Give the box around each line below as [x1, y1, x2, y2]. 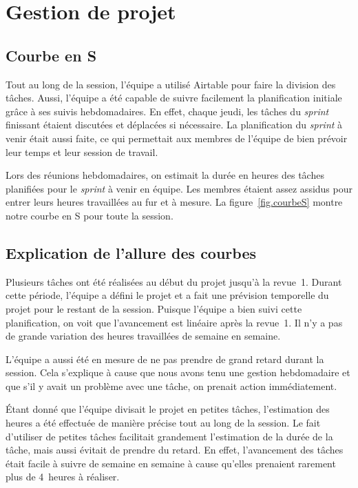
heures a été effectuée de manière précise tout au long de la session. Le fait [6, 416, 321, 430]
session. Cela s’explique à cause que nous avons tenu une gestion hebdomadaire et [6, 365, 350, 380]
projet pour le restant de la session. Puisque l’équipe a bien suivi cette [6, 301, 302, 315]
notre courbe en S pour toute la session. [6, 208, 173, 222]
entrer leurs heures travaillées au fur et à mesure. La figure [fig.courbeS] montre [6, 195, 343, 209]
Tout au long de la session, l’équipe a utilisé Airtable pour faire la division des [6, 77, 336, 91]
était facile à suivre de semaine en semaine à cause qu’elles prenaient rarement [6, 456, 336, 470]
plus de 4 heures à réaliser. [6, 469, 120, 484]
